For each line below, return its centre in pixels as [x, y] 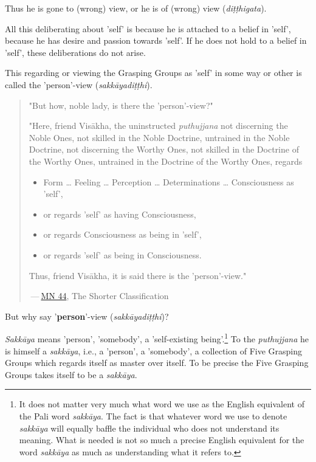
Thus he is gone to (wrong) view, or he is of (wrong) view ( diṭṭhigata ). [136, 8]
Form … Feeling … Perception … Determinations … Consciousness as [169, 181]
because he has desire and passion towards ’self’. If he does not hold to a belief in [156, 40]
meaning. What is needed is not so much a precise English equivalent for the [162, 440]
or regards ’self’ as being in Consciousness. [122, 254]
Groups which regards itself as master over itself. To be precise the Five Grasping [157, 363]
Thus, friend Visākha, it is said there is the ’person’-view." [138, 275]
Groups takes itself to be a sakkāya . [71, 374]
